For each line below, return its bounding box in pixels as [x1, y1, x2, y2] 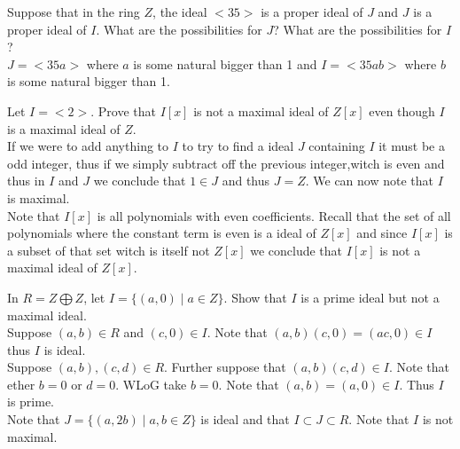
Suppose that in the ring [7, 3, 140, 20]
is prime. [7, 392, 55, 411]
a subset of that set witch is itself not [7, 240, 210, 259]
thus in [7, 171, 45, 190]
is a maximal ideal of [7, 119, 121, 138]
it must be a [378, 137, 445, 155]
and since [356, 224, 408, 242]
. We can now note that [305, 171, 434, 190]
